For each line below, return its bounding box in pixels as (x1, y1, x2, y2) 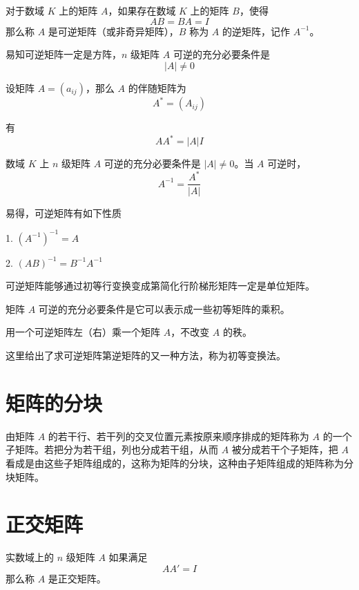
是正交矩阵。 (48, 571, 106, 585)
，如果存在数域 (108, 3, 176, 17)
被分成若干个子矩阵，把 (231, 442, 338, 457)
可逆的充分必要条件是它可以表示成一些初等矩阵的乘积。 (38, 301, 290, 316)
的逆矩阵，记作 (222, 23, 290, 38)
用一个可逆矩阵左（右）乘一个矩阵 (6, 325, 160, 339)
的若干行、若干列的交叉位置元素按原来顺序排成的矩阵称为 (48, 428, 309, 443)
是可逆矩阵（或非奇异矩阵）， (48, 23, 179, 38)
